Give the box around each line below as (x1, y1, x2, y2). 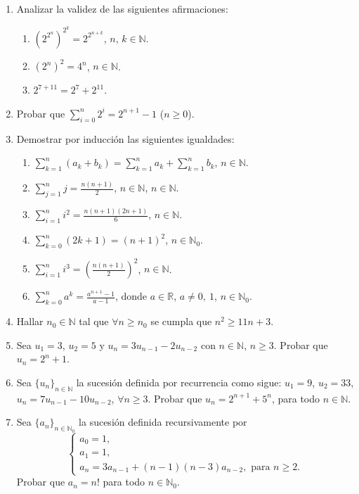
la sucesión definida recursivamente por (79, 414, 247, 429)
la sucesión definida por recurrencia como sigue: (76, 375, 282, 390)
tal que (79, 314, 109, 329)
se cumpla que (150, 314, 212, 329)
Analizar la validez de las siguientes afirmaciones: (16, 1, 228, 15)
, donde (115, 289, 148, 303)
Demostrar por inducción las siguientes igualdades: (16, 131, 235, 146)
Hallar (16, 314, 44, 329)
